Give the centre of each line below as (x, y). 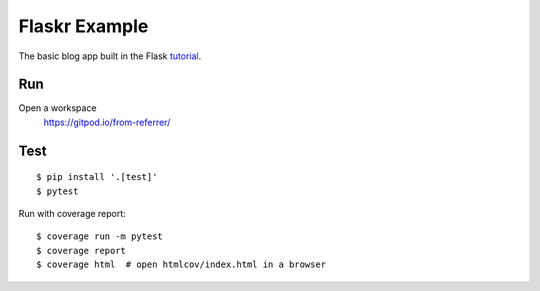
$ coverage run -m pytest (100, 236)
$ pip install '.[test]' (97, 177)
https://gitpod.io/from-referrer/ (107, 122)
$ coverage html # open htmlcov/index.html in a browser (181, 264)
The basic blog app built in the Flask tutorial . (110, 56)
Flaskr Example (83, 26)
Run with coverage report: (72, 214)
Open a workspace (57, 108)
